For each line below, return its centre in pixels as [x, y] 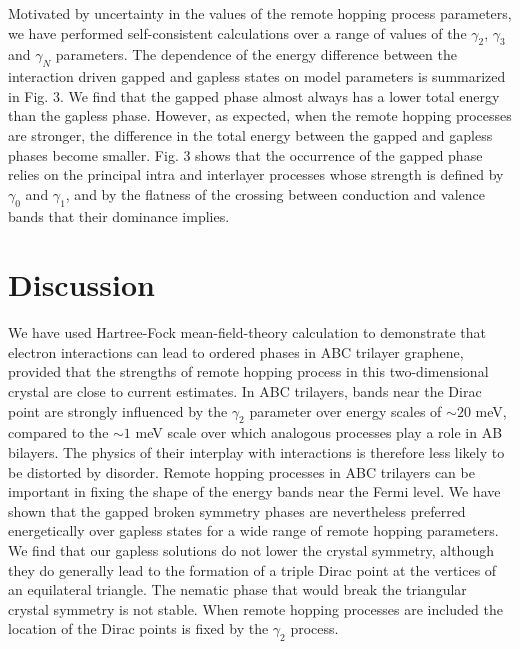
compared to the [58, 432]
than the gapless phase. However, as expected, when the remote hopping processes [260, 115]
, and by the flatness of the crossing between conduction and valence [275, 193]
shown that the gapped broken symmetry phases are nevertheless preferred [237, 510]
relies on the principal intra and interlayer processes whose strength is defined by [256, 174]
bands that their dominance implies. [119, 215]
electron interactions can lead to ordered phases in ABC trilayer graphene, [236, 351]
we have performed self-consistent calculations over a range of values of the [237, 32]
